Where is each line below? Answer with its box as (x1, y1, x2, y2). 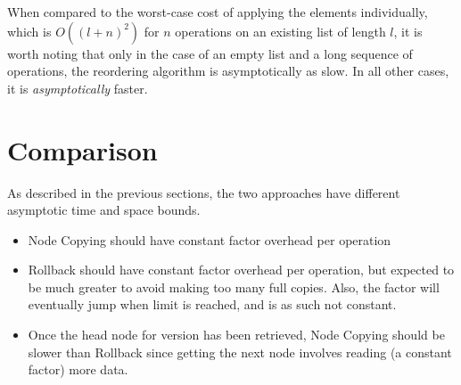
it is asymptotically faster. (7, 78, 148, 97)
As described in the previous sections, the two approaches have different (7, 183, 400, 201)
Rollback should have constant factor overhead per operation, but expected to (28, 260, 455, 279)
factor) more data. (28, 360, 128, 379)
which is (7, 21, 52, 40)
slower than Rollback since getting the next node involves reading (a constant (28, 342, 452, 361)
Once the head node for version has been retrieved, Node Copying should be (28, 325, 445, 344)
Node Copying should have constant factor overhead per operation (28, 230, 391, 249)
